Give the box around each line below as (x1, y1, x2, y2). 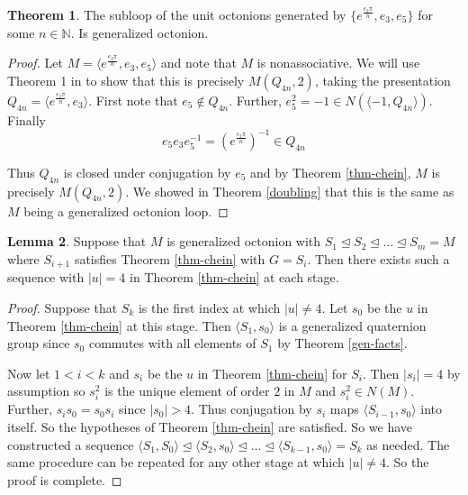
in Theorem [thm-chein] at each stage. (130, 268, 339, 287)
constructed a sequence (7, 435, 134, 454)
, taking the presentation (314, 70, 451, 89)
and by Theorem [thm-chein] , (250, 162, 411, 181)
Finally (7, 110, 46, 129)
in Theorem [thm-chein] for (197, 363, 347, 382)
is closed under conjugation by (63, 162, 231, 181)
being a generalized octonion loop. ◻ (23, 201, 229, 220)
